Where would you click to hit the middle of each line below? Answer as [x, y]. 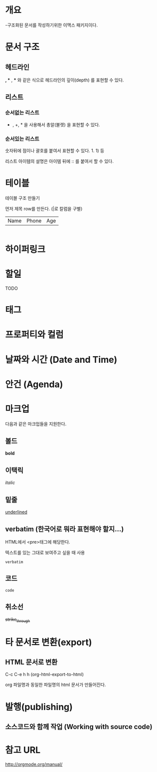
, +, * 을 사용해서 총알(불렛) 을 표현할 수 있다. [56, 124]
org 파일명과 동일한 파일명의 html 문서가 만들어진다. [56, 685]
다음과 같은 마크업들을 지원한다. [36, 424]
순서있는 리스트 [22, 139]
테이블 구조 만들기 [22, 198]
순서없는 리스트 [22, 113]
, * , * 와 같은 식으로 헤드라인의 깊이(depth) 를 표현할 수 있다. [65, 80]
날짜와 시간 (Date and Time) [61, 360]
